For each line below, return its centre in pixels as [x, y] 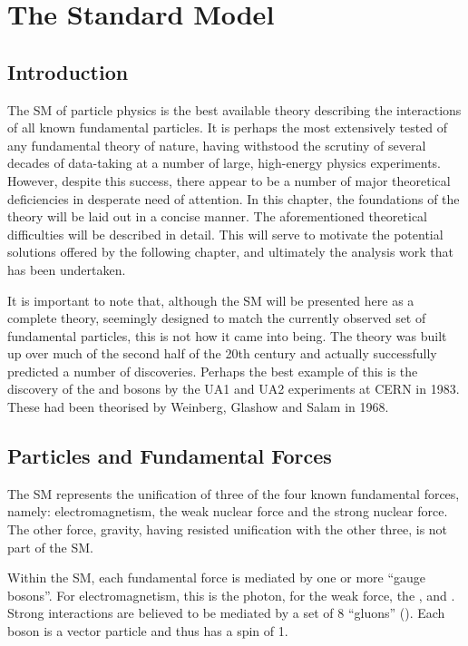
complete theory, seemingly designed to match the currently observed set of [217, 318]
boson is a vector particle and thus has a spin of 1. [148, 631]
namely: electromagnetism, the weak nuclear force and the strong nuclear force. [228, 511]
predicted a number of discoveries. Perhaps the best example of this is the [213, 371]
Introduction [68, 71]
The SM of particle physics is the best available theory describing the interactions [234, 109]
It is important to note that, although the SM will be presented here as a [211, 300]
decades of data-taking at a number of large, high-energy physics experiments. [224, 163]
